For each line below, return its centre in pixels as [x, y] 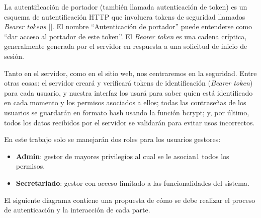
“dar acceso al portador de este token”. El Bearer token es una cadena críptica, [125, 36]
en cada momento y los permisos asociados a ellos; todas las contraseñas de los [125, 102]
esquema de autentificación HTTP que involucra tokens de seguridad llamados [125, 16]
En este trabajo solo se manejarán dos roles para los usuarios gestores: [112, 139]
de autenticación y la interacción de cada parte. [77, 210]
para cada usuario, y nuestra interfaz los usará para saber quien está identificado [128, 92]
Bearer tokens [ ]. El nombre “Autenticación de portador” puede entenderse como [128, 26]
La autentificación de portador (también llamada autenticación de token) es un [126, 7]
